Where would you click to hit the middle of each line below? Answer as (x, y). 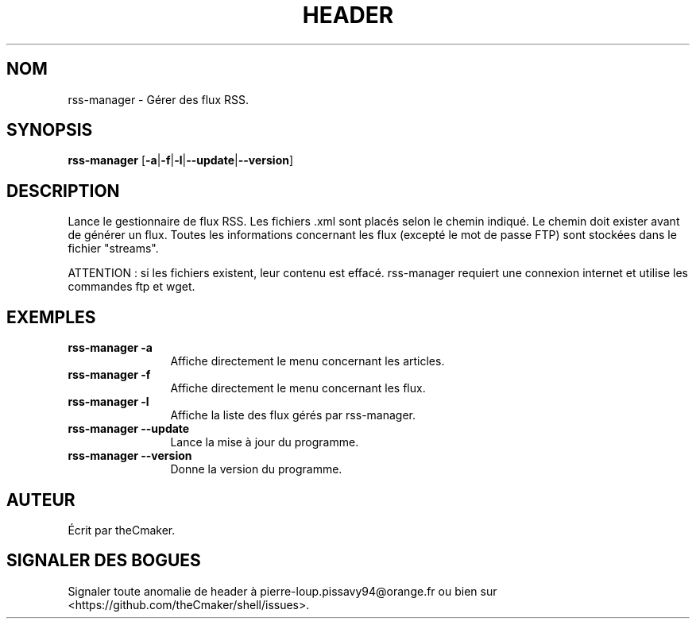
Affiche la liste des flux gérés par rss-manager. (293, 415)
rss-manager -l (108, 402)
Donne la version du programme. (256, 469)
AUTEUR (41, 500)
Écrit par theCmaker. (122, 530)
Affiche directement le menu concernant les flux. (298, 388)
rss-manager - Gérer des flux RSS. (158, 99)
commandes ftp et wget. (131, 287)
